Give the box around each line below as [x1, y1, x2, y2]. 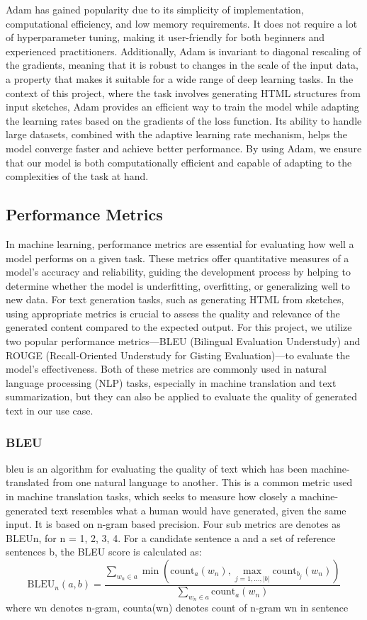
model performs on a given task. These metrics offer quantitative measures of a [6, 250, 349, 265]
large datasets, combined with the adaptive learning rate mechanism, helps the [6, 127, 347, 142]
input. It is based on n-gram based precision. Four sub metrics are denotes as [6, 517, 341, 531]
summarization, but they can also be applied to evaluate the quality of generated [6, 389, 358, 404]
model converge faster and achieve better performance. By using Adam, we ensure [6, 140, 362, 155]
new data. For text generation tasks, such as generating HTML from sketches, [6, 292, 344, 307]
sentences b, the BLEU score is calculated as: [6, 544, 202, 559]
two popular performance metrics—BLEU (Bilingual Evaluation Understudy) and [6, 334, 361, 349]
